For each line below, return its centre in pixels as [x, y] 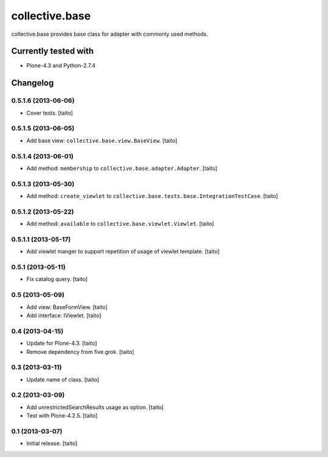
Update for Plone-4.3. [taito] [62, 344]
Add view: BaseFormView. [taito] [67, 307]
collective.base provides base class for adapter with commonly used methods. [110, 34]
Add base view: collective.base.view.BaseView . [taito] [102, 140]
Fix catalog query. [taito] [57, 279]
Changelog [32, 83]
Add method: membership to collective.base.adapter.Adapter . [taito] [122, 168]
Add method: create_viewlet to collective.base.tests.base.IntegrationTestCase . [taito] [152, 196]
